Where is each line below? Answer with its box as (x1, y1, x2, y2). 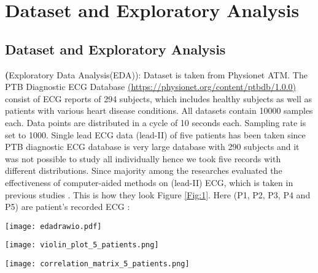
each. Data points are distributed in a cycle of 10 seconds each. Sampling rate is (5, 116, 306, 129)
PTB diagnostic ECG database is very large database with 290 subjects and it (5, 140, 300, 153)
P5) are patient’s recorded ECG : (5, 200, 130, 213)
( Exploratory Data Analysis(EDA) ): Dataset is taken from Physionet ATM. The (5, 68, 308, 81)
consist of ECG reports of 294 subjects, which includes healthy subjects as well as (5, 92, 312, 105)
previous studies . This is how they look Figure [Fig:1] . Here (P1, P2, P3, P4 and (5, 188, 311, 201)
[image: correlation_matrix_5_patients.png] (5, 260, 190, 269)
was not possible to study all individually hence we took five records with (5, 152, 281, 165)
